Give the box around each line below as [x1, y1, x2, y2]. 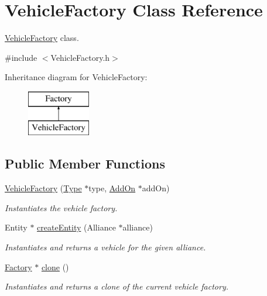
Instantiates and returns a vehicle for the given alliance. [5, 241, 206, 253]
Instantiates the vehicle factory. [5, 201, 118, 214]
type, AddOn [88, 182, 136, 194]
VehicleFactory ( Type [5, 182, 82, 194]
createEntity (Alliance [37, 221, 116, 233]
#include [5, 51, 37, 63]
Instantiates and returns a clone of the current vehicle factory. [5, 280, 229, 292]
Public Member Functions [5, 154, 165, 173]
